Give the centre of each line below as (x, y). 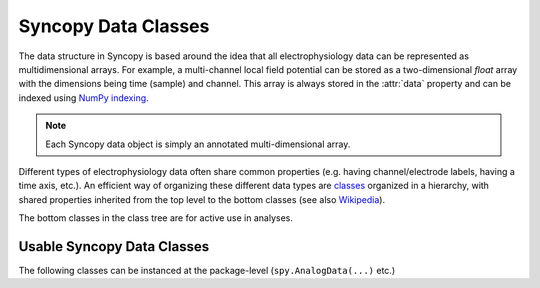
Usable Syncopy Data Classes (114, 246)
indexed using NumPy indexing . (83, 97)
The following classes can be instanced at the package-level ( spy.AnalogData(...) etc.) (206, 270)
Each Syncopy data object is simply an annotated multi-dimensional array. (198, 144)
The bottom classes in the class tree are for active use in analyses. (156, 218)
